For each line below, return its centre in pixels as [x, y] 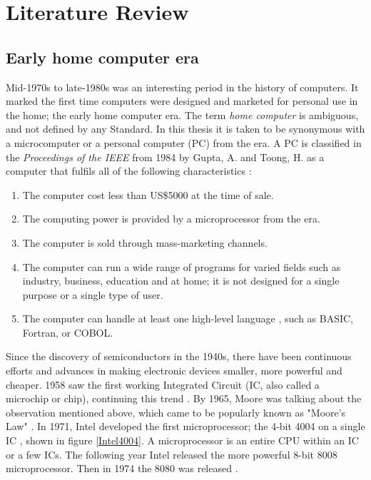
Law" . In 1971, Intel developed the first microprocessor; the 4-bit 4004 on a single [185, 426]
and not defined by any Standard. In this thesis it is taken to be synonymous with [185, 129]
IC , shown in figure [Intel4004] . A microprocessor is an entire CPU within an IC [182, 440]
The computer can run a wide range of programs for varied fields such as [182, 266]
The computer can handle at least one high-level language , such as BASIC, [188, 318]
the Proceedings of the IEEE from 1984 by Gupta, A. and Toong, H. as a [165, 157]
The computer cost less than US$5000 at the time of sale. [148, 194]
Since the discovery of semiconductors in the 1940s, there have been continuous [179, 356]
